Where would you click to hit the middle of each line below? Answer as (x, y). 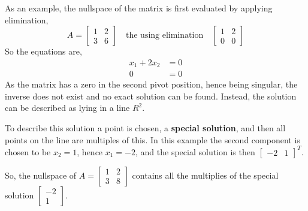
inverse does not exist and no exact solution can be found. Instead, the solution (151, 96)
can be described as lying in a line (67, 108)
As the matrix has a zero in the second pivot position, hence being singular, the (151, 84)
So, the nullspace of (41, 175)
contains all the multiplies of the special (205, 175)
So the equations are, (43, 51)
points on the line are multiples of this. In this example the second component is (153, 139)
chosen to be (28, 151)
